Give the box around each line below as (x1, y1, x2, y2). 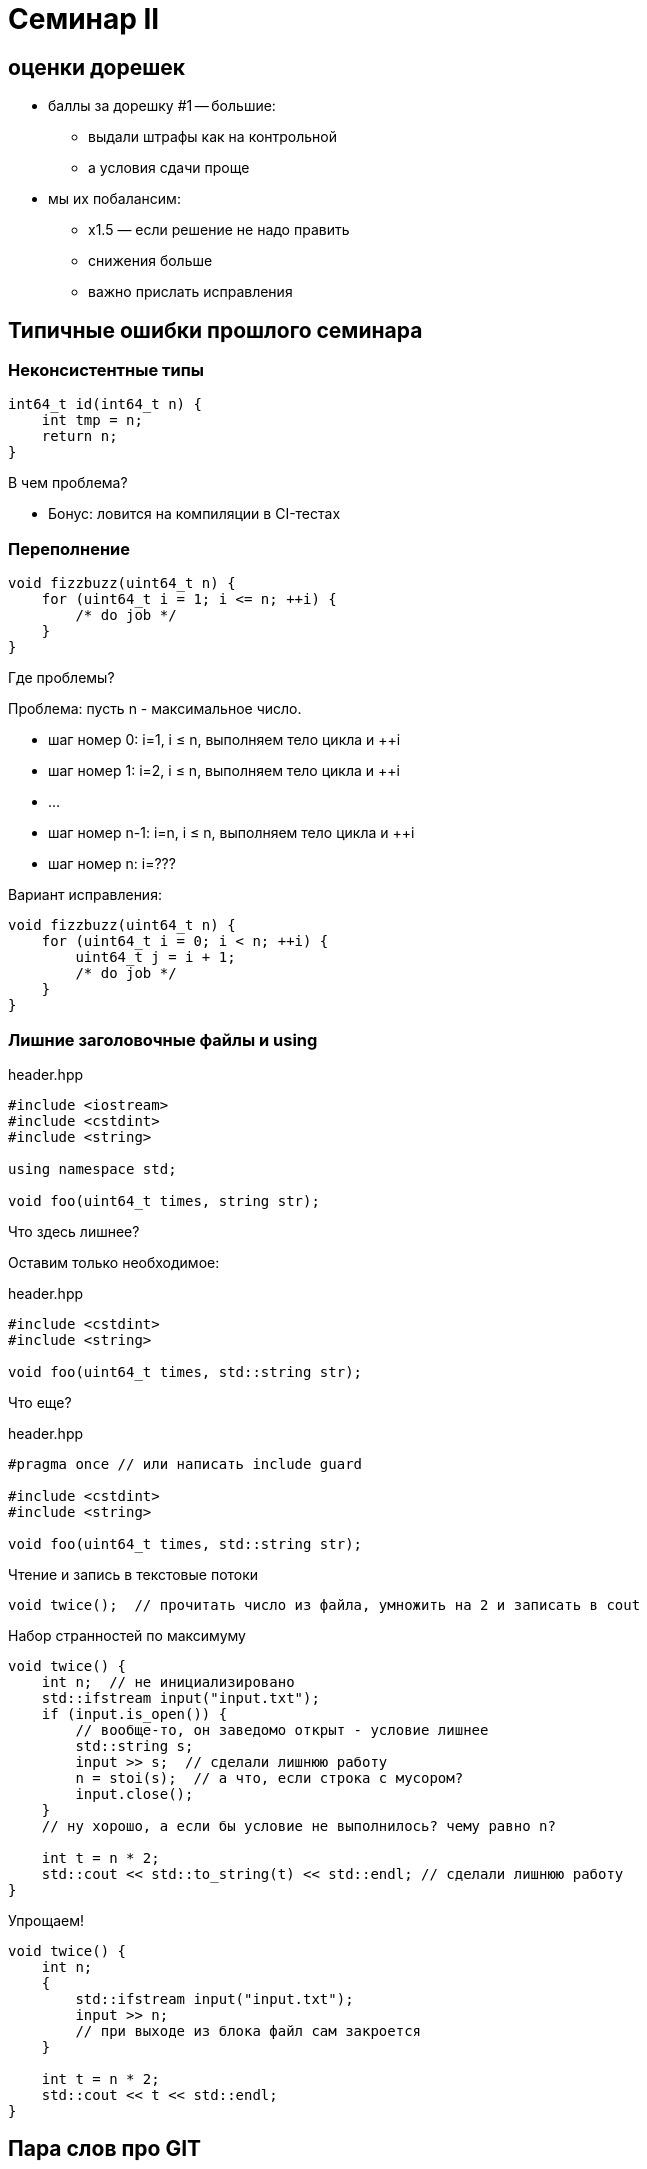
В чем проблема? (8, 474, 128, 492)
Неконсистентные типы (8, 360, 204, 381)
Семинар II (8, 2, 160, 36)
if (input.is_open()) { (41, 1705, 228, 1722)
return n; (41, 428, 118, 445)
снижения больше (88, 252, 213, 270)
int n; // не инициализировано (41, 1673, 295, 1690)
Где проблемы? (8, 669, 115, 687)
